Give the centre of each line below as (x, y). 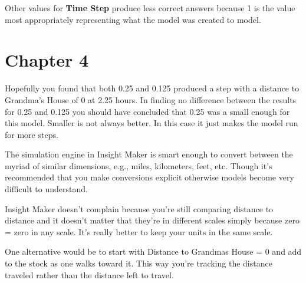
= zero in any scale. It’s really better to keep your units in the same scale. (139, 231)
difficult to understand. (46, 189)
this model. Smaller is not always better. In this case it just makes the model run (152, 123)
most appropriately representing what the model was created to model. (133, 19)
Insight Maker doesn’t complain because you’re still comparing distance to (139, 208)
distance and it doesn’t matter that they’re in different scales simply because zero (152, 220)
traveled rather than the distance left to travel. (89, 274)
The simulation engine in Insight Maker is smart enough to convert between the (149, 154)
